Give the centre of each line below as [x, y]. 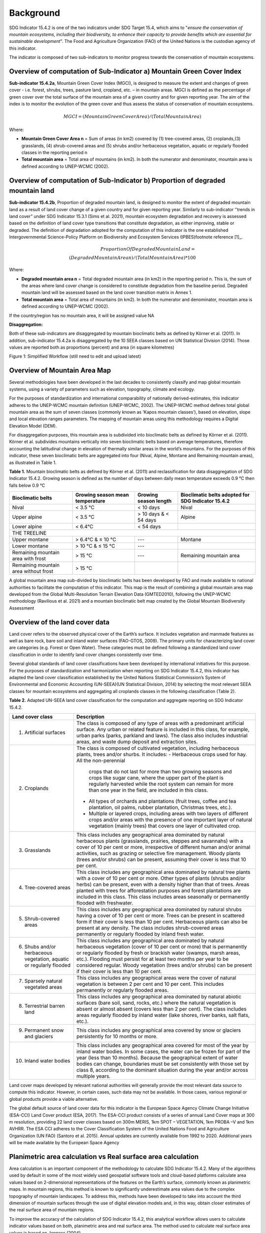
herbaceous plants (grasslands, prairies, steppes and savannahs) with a [160, 841]
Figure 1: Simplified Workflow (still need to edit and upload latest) [75, 356]
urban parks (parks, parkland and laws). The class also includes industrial [162, 735]
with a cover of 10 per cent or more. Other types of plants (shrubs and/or [161, 878]
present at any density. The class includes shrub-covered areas [150, 928]
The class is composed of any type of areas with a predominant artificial [160, 723]
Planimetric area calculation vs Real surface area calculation [104, 1157]
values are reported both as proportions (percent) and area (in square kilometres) [92, 347]
